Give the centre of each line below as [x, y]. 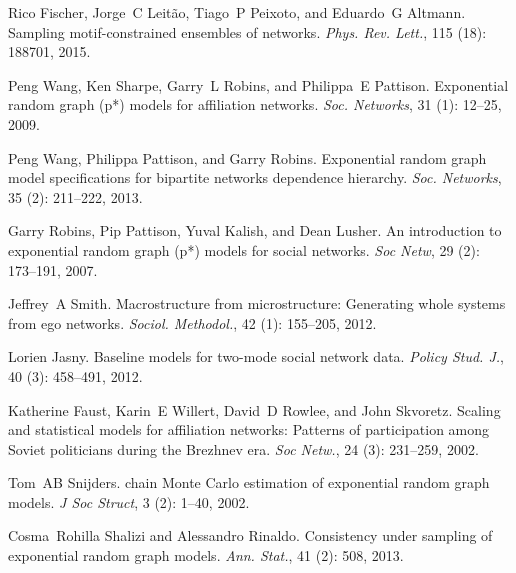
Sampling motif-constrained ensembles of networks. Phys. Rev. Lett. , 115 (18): [247, 31]
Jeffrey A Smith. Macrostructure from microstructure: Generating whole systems [257, 303]
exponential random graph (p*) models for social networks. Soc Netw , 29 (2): [244, 249]
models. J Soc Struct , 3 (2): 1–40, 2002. [129, 501]
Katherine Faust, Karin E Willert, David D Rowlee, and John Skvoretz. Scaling [254, 409]
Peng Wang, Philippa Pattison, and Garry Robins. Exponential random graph [247, 157]
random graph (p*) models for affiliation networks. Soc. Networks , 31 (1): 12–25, [255, 104]
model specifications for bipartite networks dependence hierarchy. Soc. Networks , [255, 177]
